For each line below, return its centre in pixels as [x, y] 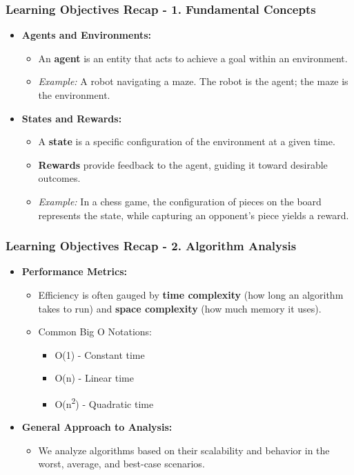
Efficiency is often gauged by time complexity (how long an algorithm [191, 294]
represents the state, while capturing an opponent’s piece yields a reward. [194, 215]
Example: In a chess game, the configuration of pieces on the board [180, 201]
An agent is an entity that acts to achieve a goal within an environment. [193, 58]
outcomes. [59, 178]
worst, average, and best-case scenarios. [121, 464]
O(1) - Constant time [100, 354]
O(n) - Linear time [94, 378]
